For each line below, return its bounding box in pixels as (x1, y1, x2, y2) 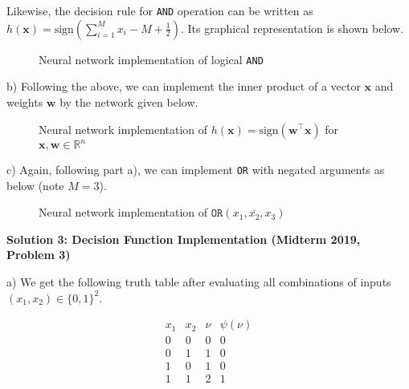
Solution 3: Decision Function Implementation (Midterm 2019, (6, 230, 361, 247)
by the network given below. (59, 93, 198, 110)
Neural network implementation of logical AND (39, 51, 264, 67)
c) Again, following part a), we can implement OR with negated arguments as (6, 161, 385, 177)
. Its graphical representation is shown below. (181, 19, 403, 36)
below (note (6, 176, 64, 193)
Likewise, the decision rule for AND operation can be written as (6, 2, 313, 18)
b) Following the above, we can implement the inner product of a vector (6, 78, 361, 95)
